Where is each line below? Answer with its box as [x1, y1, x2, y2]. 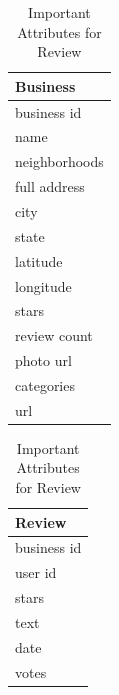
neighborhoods [15, 151, 104, 172]
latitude [15, 250, 63, 271]
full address [15, 176, 85, 197]
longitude [15, 275, 72, 296]
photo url [15, 350, 72, 371]
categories [15, 374, 75, 395]
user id [15, 562, 57, 583]
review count [15, 325, 93, 346]
